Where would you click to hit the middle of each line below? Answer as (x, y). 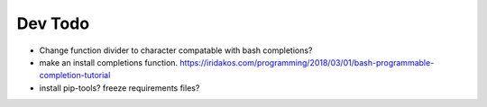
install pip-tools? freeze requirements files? (119, 88)
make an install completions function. (109, 62)
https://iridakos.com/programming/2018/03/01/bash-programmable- (307, 62)
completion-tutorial (75, 76)
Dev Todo (53, 23)
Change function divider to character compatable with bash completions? (176, 50)
